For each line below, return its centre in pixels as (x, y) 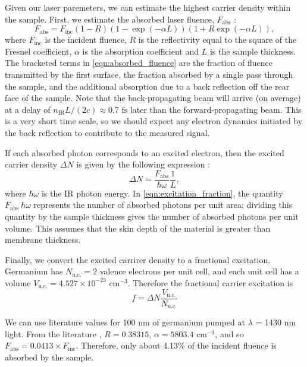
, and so (229, 333)
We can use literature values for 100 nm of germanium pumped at (125, 322)
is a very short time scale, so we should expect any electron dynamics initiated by (154, 121)
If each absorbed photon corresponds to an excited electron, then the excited (145, 152)
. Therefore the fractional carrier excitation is (210, 282)
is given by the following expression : (143, 164)
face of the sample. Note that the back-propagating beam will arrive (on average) (153, 98)
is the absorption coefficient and (141, 51)
